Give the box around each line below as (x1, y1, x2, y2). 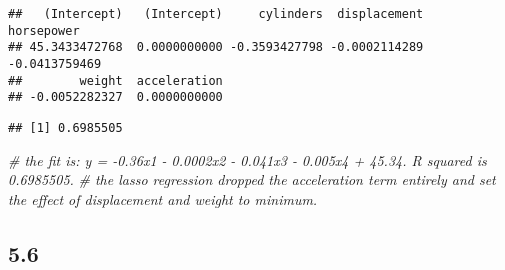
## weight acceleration (8, 73, 223, 88)
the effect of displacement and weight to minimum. (8, 188, 318, 209)
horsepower (8, 23, 80, 38)
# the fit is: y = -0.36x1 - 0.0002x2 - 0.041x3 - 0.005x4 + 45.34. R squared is (8, 149, 487, 170)
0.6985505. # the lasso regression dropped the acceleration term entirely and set (8, 169, 496, 190)
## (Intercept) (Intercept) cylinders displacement (8, 7, 424, 21)
